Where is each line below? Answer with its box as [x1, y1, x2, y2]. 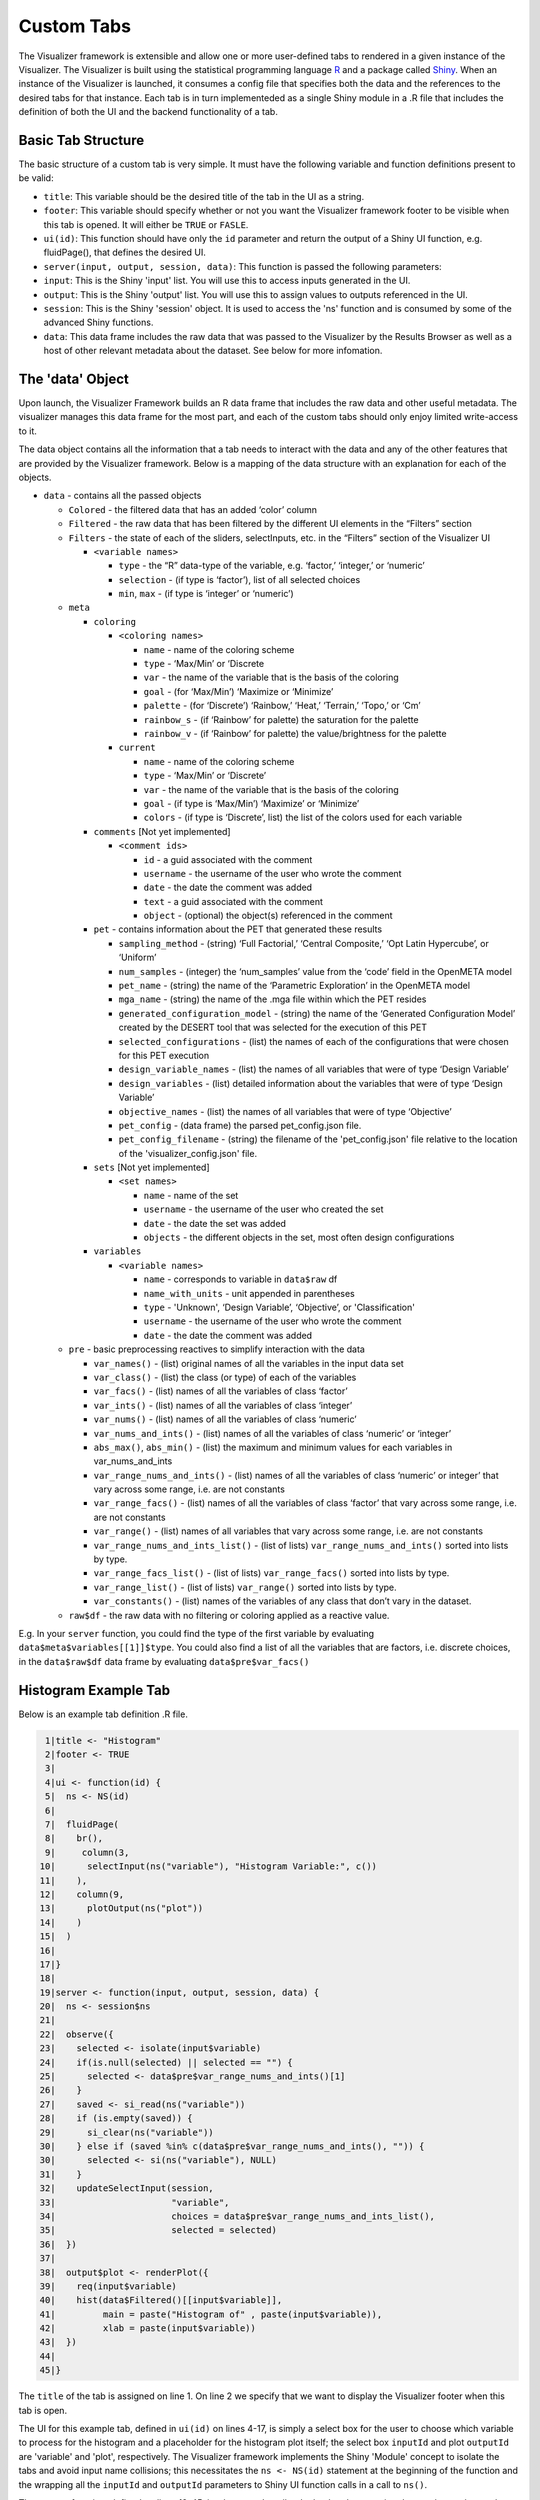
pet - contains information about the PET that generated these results [93, 923, 383, 935]
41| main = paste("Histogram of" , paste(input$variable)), [39, 2308, 383, 2320]
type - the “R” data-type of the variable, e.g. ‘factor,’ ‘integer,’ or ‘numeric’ [118, 560, 425, 572]
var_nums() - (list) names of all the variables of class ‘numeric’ [93, 1413, 357, 1425]
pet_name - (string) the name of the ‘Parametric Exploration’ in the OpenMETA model [118, 980, 470, 992]
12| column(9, [39, 1888, 125, 1900]
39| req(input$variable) [39, 2280, 177, 2292]
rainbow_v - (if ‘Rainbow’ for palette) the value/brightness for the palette [143, 727, 447, 739]
